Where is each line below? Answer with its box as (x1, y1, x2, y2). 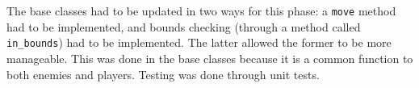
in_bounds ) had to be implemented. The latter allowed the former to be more (6, 34, 392, 51)
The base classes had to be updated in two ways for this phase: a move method (6, 2, 396, 19)
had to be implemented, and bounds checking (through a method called (6, 18, 361, 35)
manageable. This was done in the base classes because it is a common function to (6, 49, 413, 66)
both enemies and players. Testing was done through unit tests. (6, 65, 320, 82)
